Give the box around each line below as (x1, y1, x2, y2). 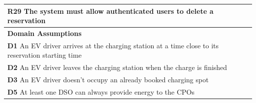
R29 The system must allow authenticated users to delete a (7, 5, 214, 16)
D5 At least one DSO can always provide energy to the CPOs (7, 86, 195, 97)
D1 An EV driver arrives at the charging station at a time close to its (7, 40, 219, 50)
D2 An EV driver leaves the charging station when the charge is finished (7, 62, 227, 72)
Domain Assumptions (7, 28, 82, 38)
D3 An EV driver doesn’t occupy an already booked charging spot (7, 74, 209, 85)
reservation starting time (7, 50, 82, 60)
